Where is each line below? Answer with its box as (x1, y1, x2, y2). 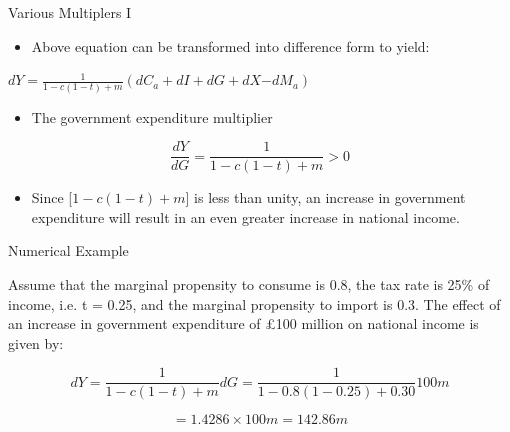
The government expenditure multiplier (31, 106, 273, 127)
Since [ (31, 187, 73, 208)
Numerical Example (8, 240, 129, 261)
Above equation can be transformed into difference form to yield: (31, 35, 430, 56)
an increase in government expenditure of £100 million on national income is (8, 313, 479, 334)
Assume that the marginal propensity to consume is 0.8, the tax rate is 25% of (8, 273, 490, 294)
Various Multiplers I (8, 2, 132, 22)
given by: (8, 332, 64, 353)
